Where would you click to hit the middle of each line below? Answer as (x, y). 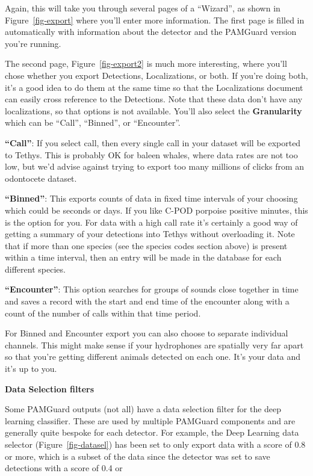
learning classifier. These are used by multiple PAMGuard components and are (150, 420)
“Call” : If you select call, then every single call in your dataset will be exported (153, 142)
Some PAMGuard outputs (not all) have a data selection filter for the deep (143, 409)
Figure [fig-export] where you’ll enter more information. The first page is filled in (155, 20)
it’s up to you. (31, 369)
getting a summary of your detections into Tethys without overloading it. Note (150, 234)
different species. (35, 269)
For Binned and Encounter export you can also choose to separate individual (147, 333)
